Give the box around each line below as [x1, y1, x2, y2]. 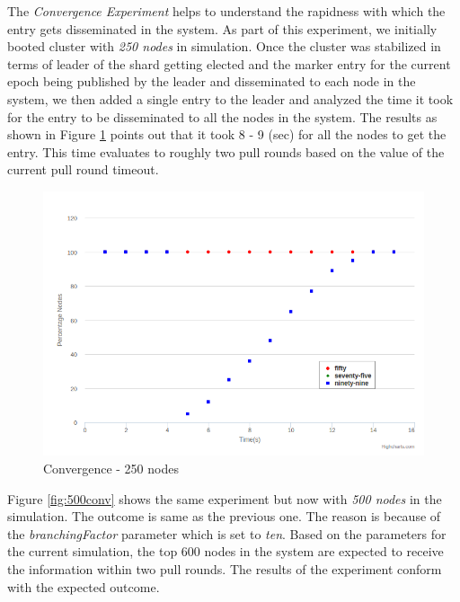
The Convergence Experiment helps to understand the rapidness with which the [7, 2, 446, 20]
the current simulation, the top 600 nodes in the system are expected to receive [7, 542, 444, 561]
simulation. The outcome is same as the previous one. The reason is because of [7, 507, 441, 526]
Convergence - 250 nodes [43, 458, 179, 477]
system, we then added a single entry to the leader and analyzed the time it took [7, 89, 454, 108]
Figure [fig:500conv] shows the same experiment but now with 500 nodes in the [7, 489, 442, 508]
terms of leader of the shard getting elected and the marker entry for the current [7, 54, 451, 73]
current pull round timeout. [7, 160, 159, 179]
